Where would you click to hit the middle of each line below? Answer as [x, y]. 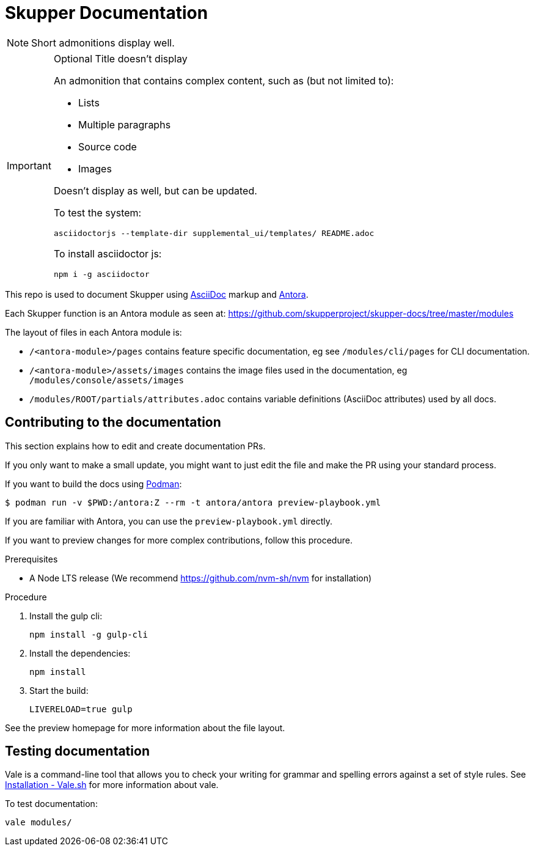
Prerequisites [31, 559]
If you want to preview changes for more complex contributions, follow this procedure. [179, 540]
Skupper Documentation [107, 13]
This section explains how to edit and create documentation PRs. [135, 446]
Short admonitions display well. [103, 42]
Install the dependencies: [80, 653]
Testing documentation [77, 751]
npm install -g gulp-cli [89, 634]
